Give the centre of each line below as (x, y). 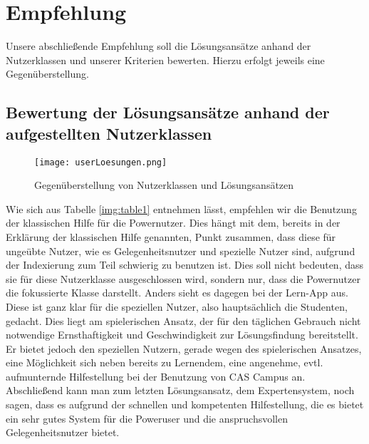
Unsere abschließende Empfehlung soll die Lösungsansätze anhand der (158, 46)
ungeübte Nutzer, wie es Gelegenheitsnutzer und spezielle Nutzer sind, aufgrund (181, 251)
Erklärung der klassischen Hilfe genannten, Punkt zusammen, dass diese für (171, 236)
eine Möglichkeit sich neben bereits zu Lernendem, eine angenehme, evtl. (165, 362)
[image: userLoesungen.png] (101, 162)
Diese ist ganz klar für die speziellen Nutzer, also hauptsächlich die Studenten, (177, 306)
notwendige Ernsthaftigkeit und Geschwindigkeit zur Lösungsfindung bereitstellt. (182, 335)
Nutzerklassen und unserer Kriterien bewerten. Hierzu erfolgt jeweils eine (165, 60)
